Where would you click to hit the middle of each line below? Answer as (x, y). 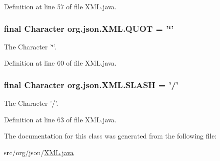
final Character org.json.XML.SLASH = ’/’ (91, 84)
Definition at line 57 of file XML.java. (60, 6)
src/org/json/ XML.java (39, 152)
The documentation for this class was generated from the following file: (110, 136)
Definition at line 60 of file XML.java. (60, 63)
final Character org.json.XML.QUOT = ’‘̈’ (89, 28)
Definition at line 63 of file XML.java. (60, 119)
